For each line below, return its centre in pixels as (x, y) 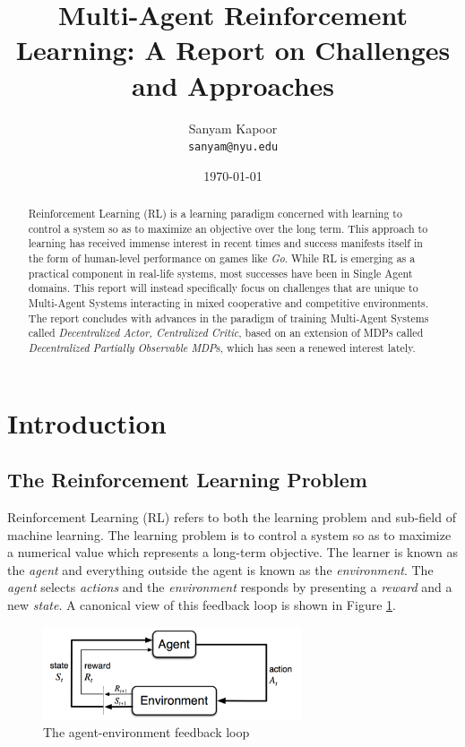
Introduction (87, 422)
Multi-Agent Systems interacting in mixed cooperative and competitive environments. (228, 303)
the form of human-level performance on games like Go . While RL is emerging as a (222, 258)
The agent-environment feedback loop (146, 732)
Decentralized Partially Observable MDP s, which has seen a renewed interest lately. (222, 348)
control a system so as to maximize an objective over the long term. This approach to (228, 228)
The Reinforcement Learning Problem (187, 480)
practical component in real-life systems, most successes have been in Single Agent (220, 273)
